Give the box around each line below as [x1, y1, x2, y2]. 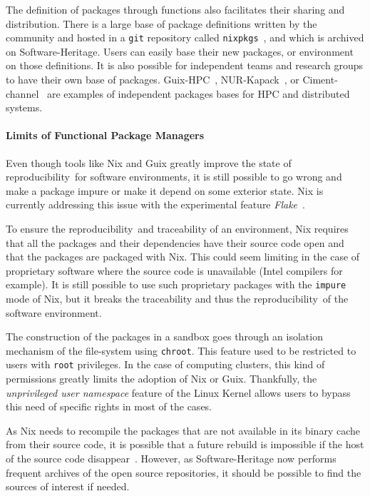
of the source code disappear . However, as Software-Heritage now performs [6, 451, 336, 466]
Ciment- [302, 72, 338, 87]
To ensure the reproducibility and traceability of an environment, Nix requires [6, 221, 349, 236]
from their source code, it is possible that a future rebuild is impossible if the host [6, 437, 364, 452]
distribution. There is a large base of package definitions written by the [6, 16, 317, 31]
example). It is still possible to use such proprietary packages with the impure [6, 277, 346, 292]
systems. [6, 100, 43, 115]
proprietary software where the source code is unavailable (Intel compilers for [6, 263, 343, 278]
